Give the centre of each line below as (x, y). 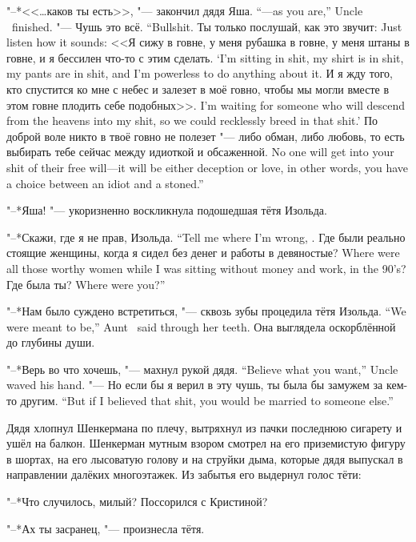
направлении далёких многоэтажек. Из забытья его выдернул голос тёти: (184, 474)
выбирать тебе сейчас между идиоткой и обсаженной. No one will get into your (200, 152)
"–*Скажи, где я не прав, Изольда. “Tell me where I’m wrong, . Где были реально (206, 237)
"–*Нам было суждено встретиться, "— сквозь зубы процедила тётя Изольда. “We (206, 311)
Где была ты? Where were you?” (86, 284)
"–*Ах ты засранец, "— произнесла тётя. (106, 528)
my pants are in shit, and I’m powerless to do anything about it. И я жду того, (200, 73)
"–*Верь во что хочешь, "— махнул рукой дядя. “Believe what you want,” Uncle (202, 369)
